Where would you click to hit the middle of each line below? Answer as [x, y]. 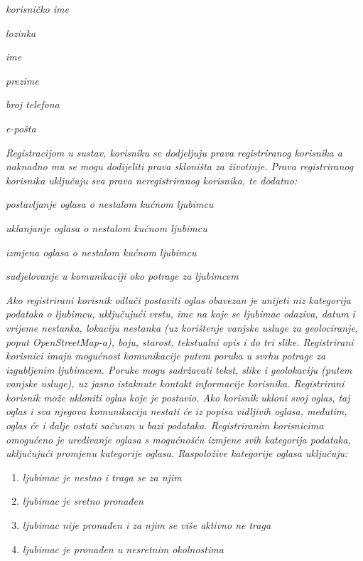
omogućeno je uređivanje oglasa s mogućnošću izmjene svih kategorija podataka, [178, 439]
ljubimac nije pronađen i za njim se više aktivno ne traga [147, 525]
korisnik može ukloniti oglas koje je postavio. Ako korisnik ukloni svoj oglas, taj [178, 397]
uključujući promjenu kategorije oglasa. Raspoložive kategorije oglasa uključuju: [177, 453]
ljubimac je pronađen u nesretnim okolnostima [123, 549]
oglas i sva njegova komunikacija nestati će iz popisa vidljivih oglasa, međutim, [177, 411]
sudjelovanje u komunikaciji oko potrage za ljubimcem [122, 276]
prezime [22, 80]
